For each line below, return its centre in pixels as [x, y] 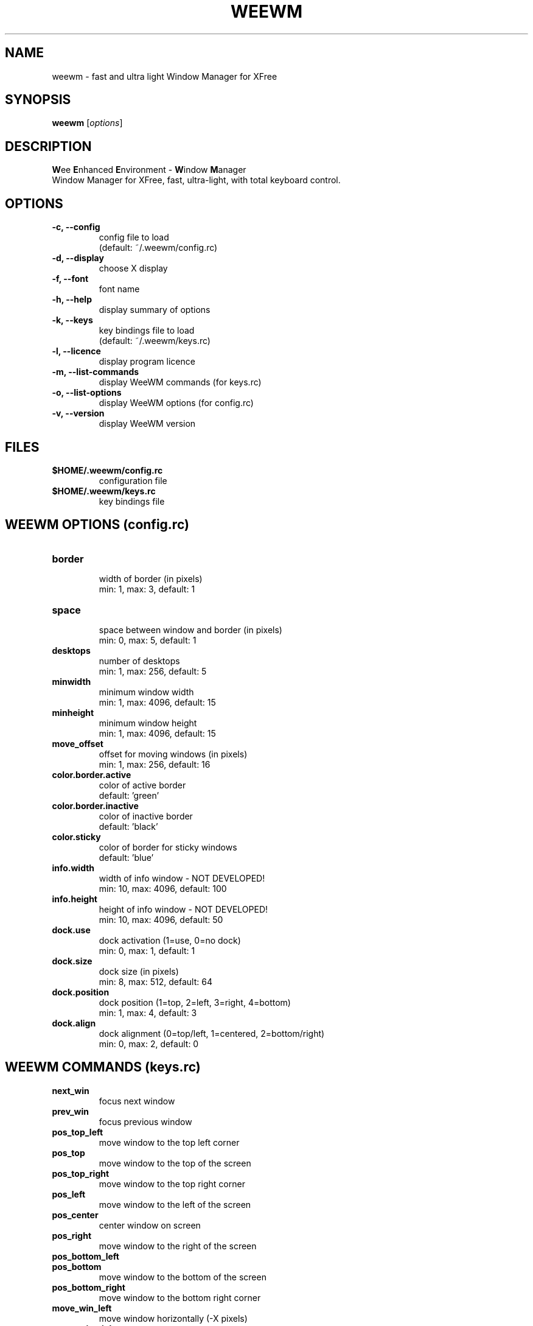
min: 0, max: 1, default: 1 [147, 950]
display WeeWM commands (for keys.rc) [180, 382]
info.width [73, 868]
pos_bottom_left [85, 1256]
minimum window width [146, 692]
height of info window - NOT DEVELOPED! [183, 909]
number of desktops [139, 661]
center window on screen [150, 1225]
